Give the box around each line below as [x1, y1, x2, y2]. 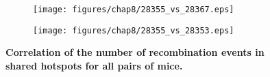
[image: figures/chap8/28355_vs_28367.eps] [33, 5, 234, 14]
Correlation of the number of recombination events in [5, 45, 265, 59]
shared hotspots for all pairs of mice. [5, 58, 183, 72]
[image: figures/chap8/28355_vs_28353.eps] [33, 25, 234, 35]
